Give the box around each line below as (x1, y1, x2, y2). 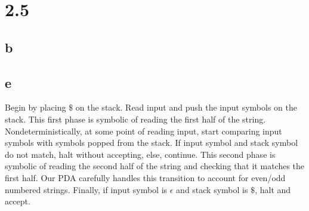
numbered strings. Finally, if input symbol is (5, 183, 168, 195)
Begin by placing (5, 101, 66, 114)
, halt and (255, 183, 291, 195)
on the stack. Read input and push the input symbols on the (75, 101, 297, 114)
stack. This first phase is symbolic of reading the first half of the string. (5, 112, 266, 125)
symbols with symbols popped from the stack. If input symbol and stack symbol (5, 136, 298, 149)
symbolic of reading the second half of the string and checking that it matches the (5, 160, 305, 172)
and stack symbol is (176, 183, 248, 195)
